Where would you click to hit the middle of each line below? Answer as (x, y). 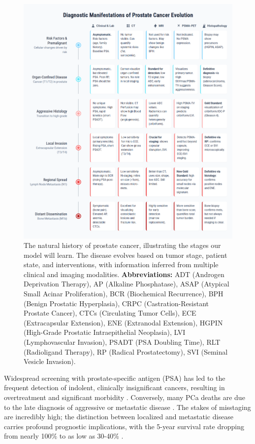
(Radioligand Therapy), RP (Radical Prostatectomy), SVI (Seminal (126, 351)
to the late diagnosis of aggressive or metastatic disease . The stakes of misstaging (127, 407)
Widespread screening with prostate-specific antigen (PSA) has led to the (115, 378)
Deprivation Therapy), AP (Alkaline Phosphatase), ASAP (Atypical (127, 284)
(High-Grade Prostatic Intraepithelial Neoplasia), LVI (105, 332)
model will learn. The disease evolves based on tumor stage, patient (126, 255)
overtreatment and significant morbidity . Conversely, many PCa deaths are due (125, 397)
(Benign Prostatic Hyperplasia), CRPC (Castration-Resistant (116, 303)
